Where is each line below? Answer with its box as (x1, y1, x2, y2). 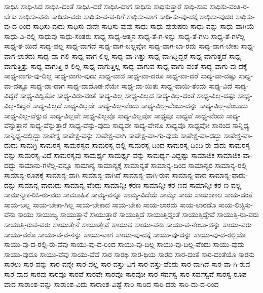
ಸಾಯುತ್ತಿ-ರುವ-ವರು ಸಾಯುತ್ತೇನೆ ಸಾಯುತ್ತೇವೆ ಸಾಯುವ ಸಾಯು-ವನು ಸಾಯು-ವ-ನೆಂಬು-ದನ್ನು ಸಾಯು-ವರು (4, 219, 252, 230)
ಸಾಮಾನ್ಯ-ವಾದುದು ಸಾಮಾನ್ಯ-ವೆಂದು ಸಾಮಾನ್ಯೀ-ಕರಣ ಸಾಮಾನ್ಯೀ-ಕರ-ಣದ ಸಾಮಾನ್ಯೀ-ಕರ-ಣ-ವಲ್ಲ (18, 179, 241, 190)
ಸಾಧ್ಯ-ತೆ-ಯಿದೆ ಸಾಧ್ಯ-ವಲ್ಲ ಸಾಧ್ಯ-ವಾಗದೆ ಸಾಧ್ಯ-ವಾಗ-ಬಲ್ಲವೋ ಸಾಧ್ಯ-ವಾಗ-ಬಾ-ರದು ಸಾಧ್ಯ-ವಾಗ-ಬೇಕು (4, 40, 239, 51)
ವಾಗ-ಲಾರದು (4, 50, 35, 61)
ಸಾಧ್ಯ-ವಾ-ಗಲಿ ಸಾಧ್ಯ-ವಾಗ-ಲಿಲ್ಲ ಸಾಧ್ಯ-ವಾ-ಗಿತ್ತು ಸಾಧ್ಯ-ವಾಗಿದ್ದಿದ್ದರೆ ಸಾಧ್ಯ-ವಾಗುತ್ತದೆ (37, 50, 227, 61)
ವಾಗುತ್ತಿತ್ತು (4, 60, 28, 71)
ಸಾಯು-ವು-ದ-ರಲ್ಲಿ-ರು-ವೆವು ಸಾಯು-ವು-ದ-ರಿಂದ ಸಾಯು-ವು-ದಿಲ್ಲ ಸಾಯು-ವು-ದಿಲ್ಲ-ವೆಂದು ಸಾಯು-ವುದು (4, 239, 244, 249)
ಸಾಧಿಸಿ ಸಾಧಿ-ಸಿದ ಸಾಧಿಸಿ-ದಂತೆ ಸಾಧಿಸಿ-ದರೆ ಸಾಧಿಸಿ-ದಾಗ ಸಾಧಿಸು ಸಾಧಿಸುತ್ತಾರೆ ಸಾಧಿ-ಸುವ (4, 1, 208, 11)
